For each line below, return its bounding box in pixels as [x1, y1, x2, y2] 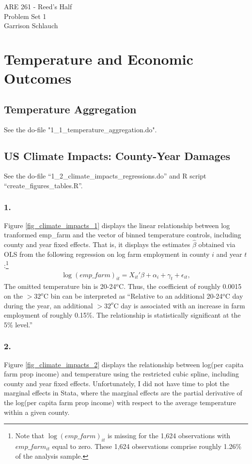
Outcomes [4, 68, 72, 88]
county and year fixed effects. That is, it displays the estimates [4, 239, 190, 250]
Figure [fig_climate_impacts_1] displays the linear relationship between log [4, 220, 230, 230]
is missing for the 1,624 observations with [107, 430, 231, 441]
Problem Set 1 [4, 11, 47, 21]
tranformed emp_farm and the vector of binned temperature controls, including [4, 230, 241, 240]
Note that [15, 430, 45, 441]
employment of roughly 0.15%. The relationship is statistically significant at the [4, 310, 241, 320]
